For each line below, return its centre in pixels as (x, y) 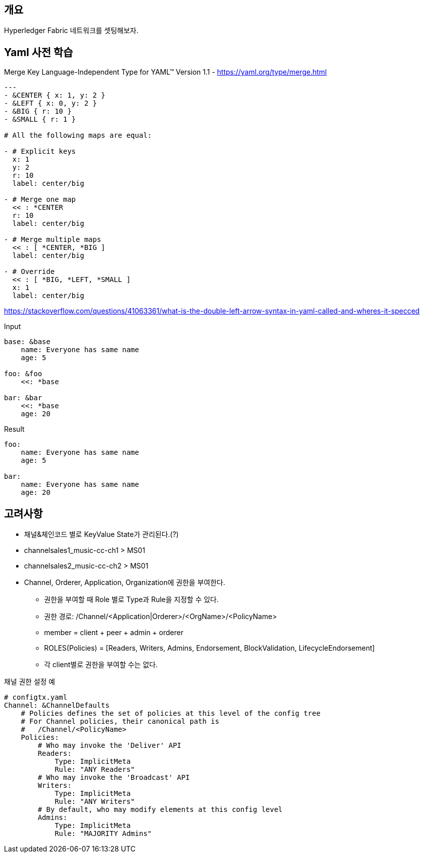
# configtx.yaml (36, 697)
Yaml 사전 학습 (39, 52)
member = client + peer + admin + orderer (114, 633)
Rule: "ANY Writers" (95, 802)
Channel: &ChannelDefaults (57, 705)
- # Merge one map (40, 200)
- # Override (30, 272)
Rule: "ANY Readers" (95, 770)
